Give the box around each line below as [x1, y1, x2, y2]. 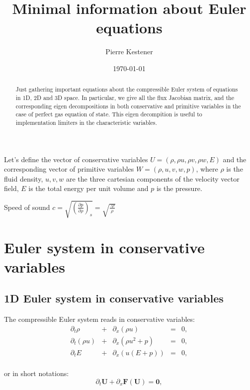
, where [196, 164, 218, 174]
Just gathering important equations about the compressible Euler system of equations [15, 85, 238, 94]
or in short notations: [4, 368, 69, 378]
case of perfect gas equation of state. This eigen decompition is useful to [15, 110, 202, 118]
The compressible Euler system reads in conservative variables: [4, 314, 195, 324]
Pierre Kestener [105, 46, 153, 57]
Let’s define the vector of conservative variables [4, 154, 148, 164]
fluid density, [4, 173, 43, 184]
